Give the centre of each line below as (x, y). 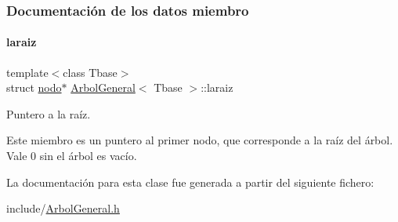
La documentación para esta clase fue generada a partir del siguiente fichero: (190, 182)
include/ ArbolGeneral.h (63, 208)
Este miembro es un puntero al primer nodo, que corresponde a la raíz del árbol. (200, 140)
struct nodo (34, 87)
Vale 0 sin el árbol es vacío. (72, 156)
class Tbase (90, 72)
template (27, 72)
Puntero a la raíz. (49, 113)
